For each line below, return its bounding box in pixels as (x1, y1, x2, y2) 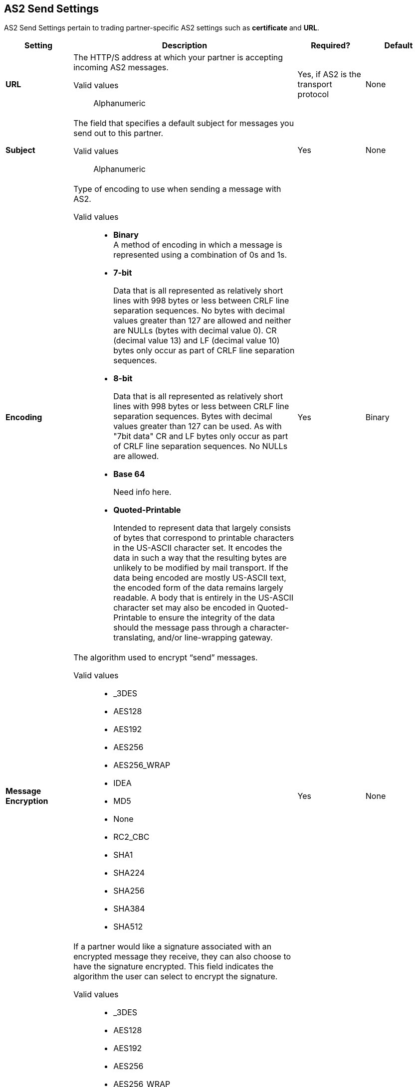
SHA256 (113, 886, 145, 896)
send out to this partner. (73, 128, 164, 139)
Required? (311, 40, 351, 51)
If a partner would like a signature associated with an (73, 941, 272, 952)
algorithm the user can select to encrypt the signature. (73, 971, 278, 982)
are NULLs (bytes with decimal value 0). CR (113, 325, 277, 336)
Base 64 (113, 469, 145, 479)
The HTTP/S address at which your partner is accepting (73, 52, 283, 63)
